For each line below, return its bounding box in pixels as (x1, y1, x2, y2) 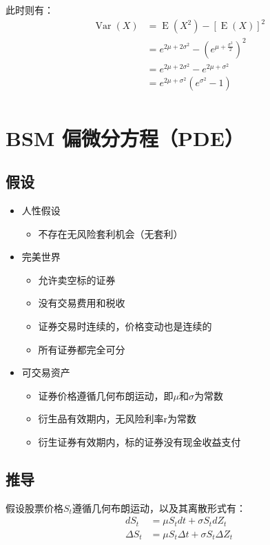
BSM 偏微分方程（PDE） (6, 123, 244, 152)
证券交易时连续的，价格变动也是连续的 (38, 318, 212, 333)
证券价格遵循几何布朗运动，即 (38, 388, 174, 402)
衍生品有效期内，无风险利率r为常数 (38, 411, 197, 426)
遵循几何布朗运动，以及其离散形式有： (72, 500, 246, 515)
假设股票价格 (6, 500, 63, 515)
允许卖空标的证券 (38, 272, 116, 287)
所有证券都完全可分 (38, 342, 125, 356)
